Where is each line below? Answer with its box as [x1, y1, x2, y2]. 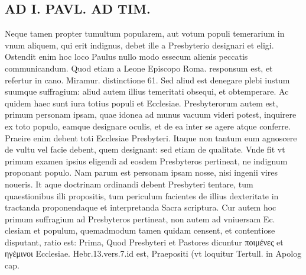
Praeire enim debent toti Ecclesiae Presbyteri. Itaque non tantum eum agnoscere [5, 131, 297, 144]
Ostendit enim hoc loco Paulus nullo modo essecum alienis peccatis [5, 50, 248, 63]
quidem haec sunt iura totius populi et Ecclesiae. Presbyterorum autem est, [5, 96, 278, 109]
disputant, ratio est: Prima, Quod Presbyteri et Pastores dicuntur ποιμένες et [5, 235, 284, 248]
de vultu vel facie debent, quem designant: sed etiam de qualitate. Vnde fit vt [5, 143, 285, 156]
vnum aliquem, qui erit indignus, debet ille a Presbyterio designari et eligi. [5, 38, 274, 51]
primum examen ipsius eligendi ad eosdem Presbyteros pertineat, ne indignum [5, 154, 288, 167]
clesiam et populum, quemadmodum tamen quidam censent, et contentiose [5, 224, 275, 237]
